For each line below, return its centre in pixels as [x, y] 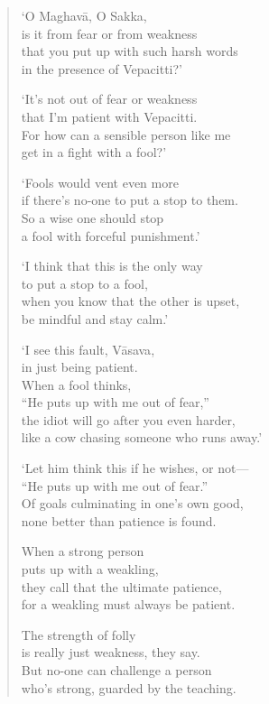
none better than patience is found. [119, 520]
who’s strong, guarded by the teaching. [129, 687]
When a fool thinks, [76, 384]
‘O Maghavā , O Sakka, [84, 15]
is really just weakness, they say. [111, 652]
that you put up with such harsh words [130, 51]
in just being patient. [79, 367]
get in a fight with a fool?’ [94, 152]
